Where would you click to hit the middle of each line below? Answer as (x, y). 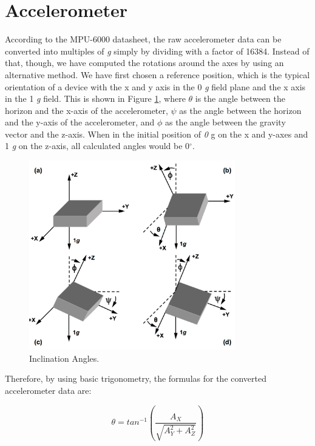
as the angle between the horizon (240, 110)
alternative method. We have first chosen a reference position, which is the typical (157, 74)
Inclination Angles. (64, 358)
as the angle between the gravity (225, 122)
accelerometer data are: (48, 390)
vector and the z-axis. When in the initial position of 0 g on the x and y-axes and (157, 134)
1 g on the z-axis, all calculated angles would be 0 (97, 146)
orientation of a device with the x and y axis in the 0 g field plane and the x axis (155, 86)
